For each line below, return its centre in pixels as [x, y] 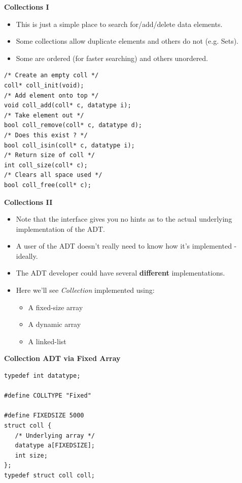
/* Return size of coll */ [49, 155]
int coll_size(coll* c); [46, 165]
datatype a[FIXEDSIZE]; [55, 446]
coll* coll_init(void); [44, 85]
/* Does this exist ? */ [46, 135]
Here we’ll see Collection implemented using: [85, 290]
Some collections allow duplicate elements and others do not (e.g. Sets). [127, 41]
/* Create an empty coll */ [51, 76]
